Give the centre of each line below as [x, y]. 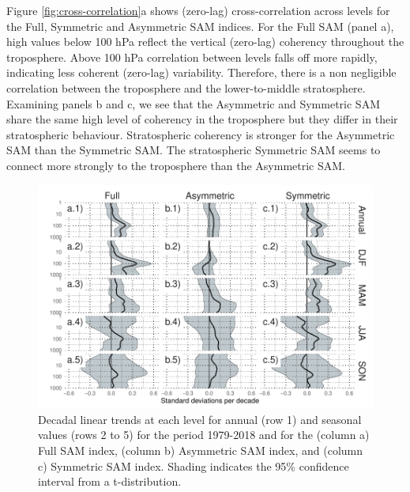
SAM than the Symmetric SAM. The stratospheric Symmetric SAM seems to [194, 150]
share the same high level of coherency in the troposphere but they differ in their [202, 119]
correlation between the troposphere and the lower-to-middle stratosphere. [186, 87]
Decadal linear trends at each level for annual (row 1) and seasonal [200, 419]
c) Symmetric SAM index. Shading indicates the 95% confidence [194, 466]
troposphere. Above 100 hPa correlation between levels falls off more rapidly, [192, 57]
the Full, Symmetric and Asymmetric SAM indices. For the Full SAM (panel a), [200, 26]
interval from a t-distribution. [110, 481]
